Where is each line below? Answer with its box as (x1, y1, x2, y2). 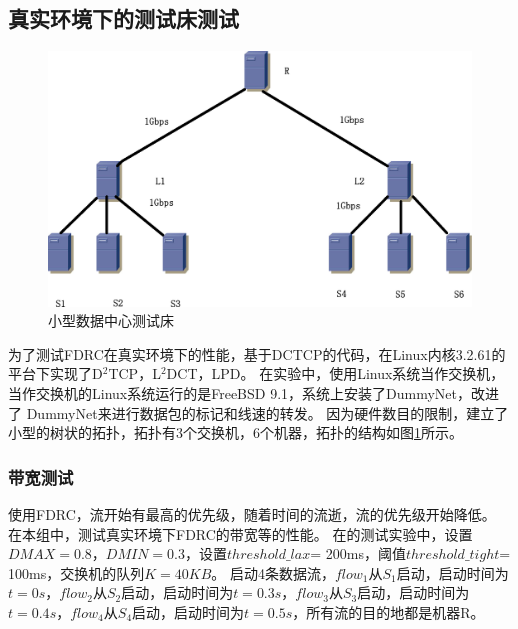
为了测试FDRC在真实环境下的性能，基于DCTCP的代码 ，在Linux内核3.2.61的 (8, 343, 506, 364)
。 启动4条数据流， (211, 562, 335, 583)
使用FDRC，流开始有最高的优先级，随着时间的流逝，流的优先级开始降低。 (8, 504, 496, 525)
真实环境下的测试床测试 (8, 3, 239, 34)
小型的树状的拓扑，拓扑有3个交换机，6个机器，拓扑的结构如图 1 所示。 (8, 422, 463, 443)
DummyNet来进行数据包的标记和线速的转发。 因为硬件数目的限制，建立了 (26, 402, 509, 423)
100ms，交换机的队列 (8, 562, 145, 583)
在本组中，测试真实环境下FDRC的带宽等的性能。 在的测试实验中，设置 (8, 523, 473, 544)
